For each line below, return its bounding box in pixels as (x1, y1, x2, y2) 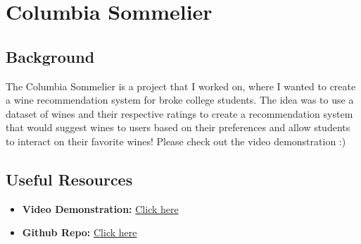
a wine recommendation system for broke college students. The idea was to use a (6, 92, 354, 107)
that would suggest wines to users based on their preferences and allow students (6, 120, 350, 135)
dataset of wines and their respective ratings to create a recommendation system (6, 106, 353, 121)
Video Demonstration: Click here (22, 201, 179, 216)
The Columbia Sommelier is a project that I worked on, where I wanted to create (6, 78, 356, 93)
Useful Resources (6, 168, 133, 190)
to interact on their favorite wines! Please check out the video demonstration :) (6, 133, 346, 148)
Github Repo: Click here (22, 225, 137, 240)
